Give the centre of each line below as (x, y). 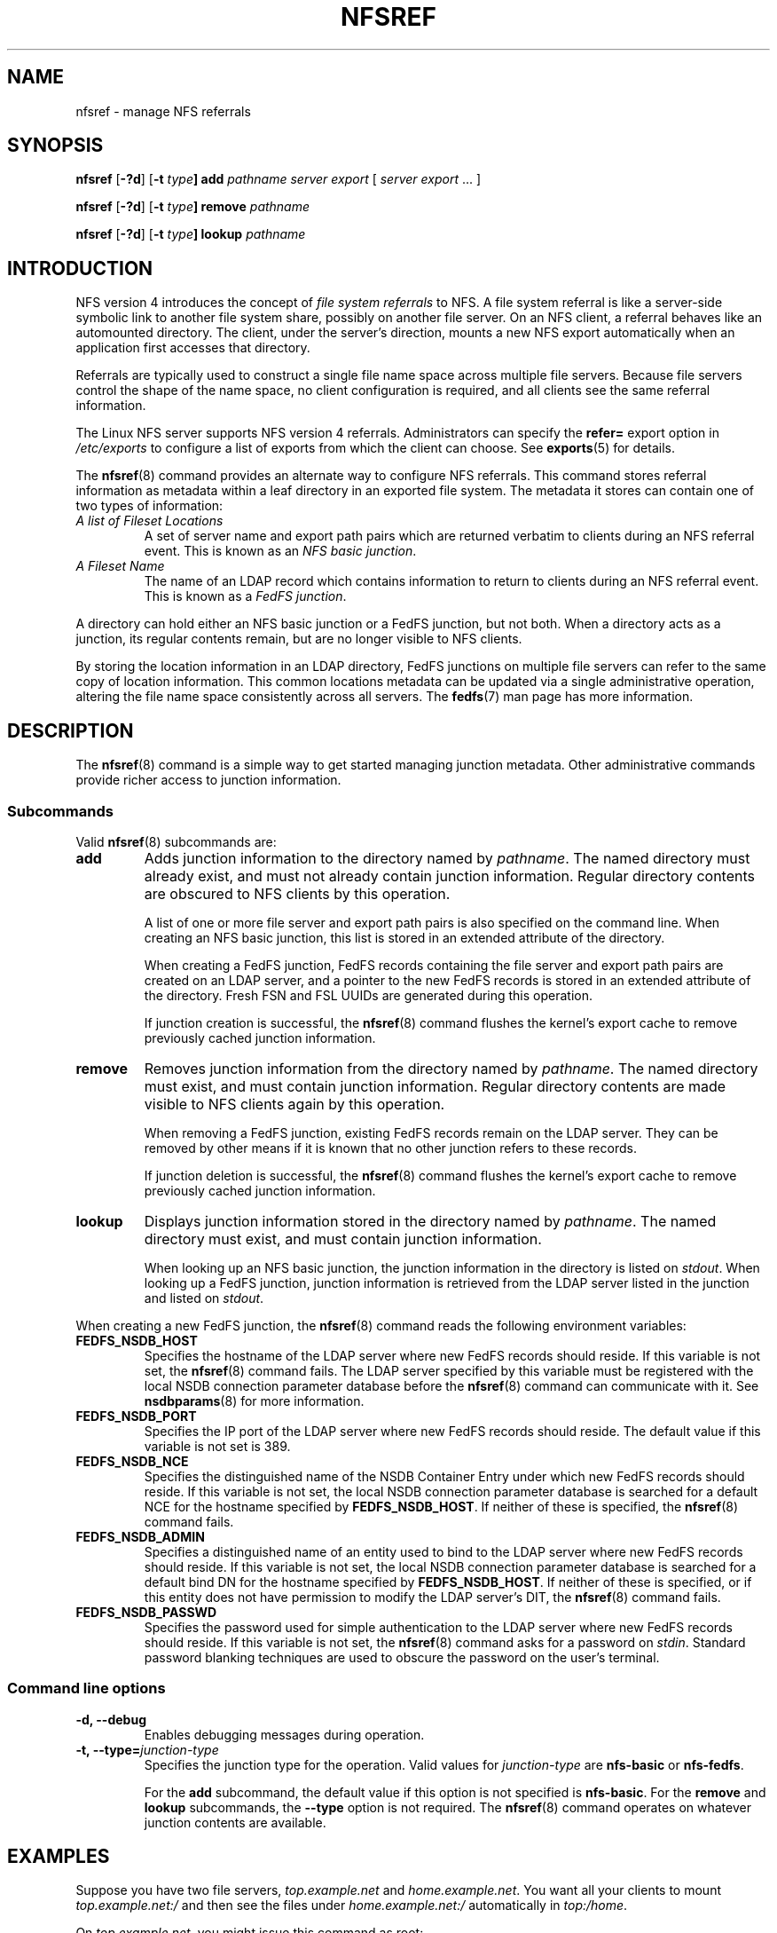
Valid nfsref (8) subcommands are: (176, 841)
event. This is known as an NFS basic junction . (280, 551)
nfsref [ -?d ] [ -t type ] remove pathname (193, 207)
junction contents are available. (235, 1822)
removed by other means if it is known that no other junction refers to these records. (390, 1148)
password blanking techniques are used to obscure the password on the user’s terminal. (402, 1657)
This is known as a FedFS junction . (245, 596)
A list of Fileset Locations (149, 521)
